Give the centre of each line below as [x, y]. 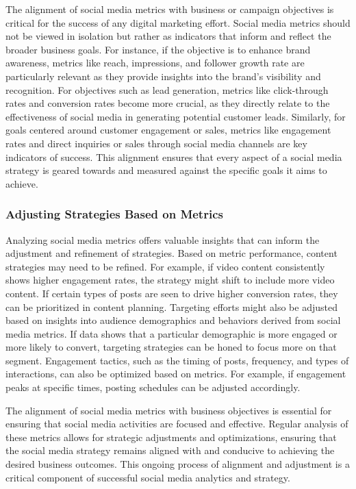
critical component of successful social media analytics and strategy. [148, 477]
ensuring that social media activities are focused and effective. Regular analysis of [177, 424]
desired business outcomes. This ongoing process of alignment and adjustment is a [178, 464]
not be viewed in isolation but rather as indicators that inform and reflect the [168, 36]
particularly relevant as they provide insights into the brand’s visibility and [163, 76]
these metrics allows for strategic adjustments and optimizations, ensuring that [171, 437]
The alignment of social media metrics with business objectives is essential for [169, 410]
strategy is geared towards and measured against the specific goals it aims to [166, 170]
